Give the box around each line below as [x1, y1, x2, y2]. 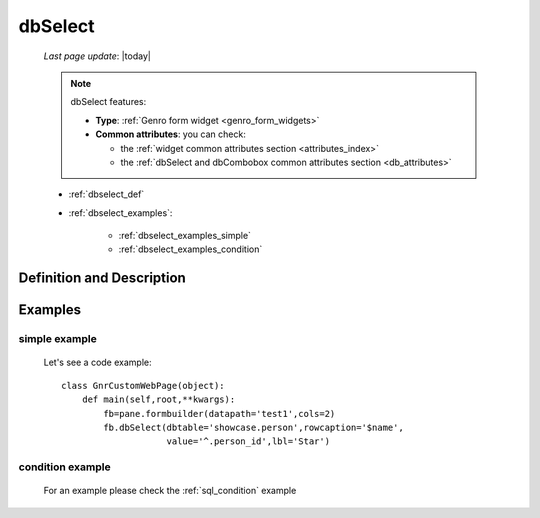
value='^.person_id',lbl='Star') [166, 436, 330, 447]
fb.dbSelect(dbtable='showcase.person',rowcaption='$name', [103, 422, 404, 433]
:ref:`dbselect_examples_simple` [118, 230, 252, 242]
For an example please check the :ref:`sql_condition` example [43, 485, 297, 497]
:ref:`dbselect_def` [68, 188, 145, 200]
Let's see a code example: [43, 356, 152, 369]
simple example [18, 332, 97, 346]
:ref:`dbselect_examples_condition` [118, 243, 263, 255]
